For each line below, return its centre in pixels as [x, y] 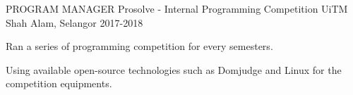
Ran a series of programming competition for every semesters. [139, 46]
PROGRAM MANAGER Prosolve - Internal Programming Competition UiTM [177, 8]
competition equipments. [59, 83]
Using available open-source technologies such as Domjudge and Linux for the [174, 69]
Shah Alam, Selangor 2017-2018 [74, 22]
